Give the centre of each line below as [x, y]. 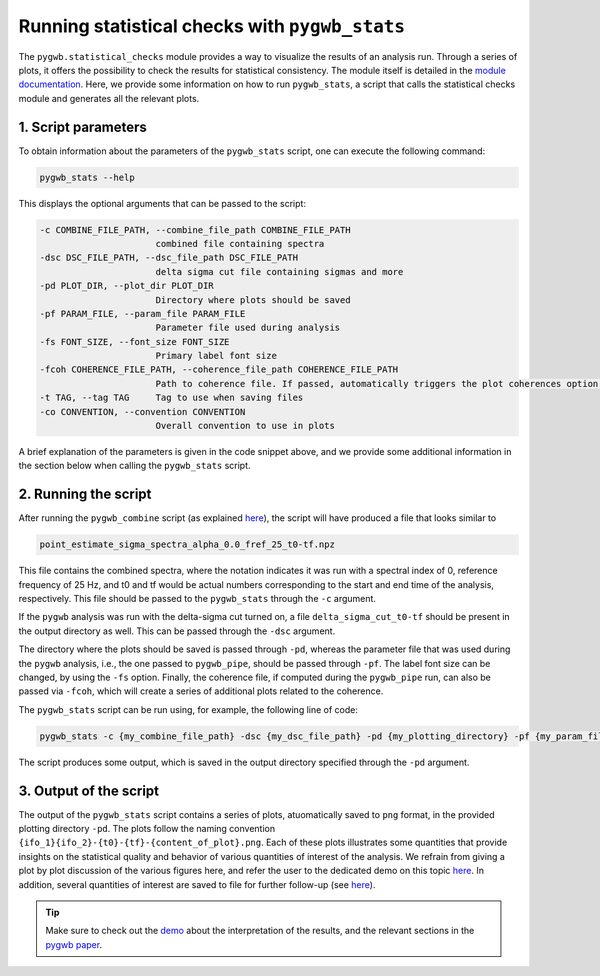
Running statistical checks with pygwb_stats [211, 26]
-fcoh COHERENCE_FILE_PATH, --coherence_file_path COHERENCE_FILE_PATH [219, 369]
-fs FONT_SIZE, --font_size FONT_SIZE [134, 341]
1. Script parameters [82, 126]
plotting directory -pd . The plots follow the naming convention [146, 829]
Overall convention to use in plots [245, 426]
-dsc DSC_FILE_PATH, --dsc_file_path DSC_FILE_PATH [169, 258]
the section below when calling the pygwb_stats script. [134, 466]
